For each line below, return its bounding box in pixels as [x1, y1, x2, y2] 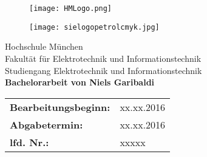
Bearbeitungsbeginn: [10, 99, 110, 114]
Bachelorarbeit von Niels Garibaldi [5, 76, 155, 89]
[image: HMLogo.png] [29, 4, 112, 13]
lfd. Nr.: [10, 135, 49, 149]
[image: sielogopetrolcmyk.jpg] [29, 22, 160, 32]
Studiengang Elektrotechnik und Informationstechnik [5, 64, 202, 76]
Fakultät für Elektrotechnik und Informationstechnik [5, 52, 202, 64]
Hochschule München [5, 40, 83, 53]
